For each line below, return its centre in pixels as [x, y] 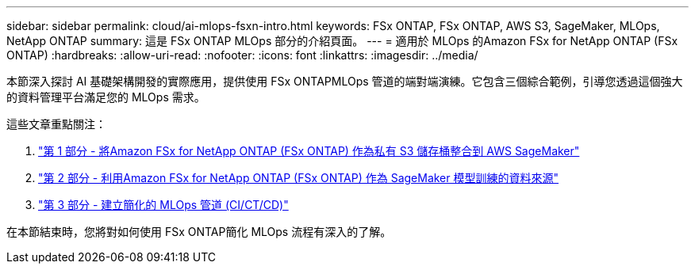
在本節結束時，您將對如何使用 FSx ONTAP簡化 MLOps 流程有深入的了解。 [199, 232]
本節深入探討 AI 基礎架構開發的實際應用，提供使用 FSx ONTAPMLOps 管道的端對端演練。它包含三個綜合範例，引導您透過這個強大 [345, 81]
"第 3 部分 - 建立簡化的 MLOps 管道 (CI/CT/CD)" [163, 205]
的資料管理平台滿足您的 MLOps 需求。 [106, 97]
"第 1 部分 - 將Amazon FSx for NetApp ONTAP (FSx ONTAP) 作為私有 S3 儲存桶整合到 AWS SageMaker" [309, 151]
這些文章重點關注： [56, 124]
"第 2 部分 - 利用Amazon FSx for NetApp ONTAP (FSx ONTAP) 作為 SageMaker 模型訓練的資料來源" [299, 178]
